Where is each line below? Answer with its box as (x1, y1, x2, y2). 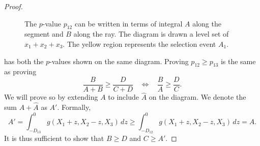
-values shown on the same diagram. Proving (49, 55, 189, 66)
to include (108, 92, 139, 102)
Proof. (4, 1, 23, 11)
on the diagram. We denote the (149, 92, 246, 102)
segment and (24, 28, 64, 39)
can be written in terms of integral (74, 18, 183, 28)
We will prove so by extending (4, 92, 98, 102)
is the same (220, 55, 256, 66)
